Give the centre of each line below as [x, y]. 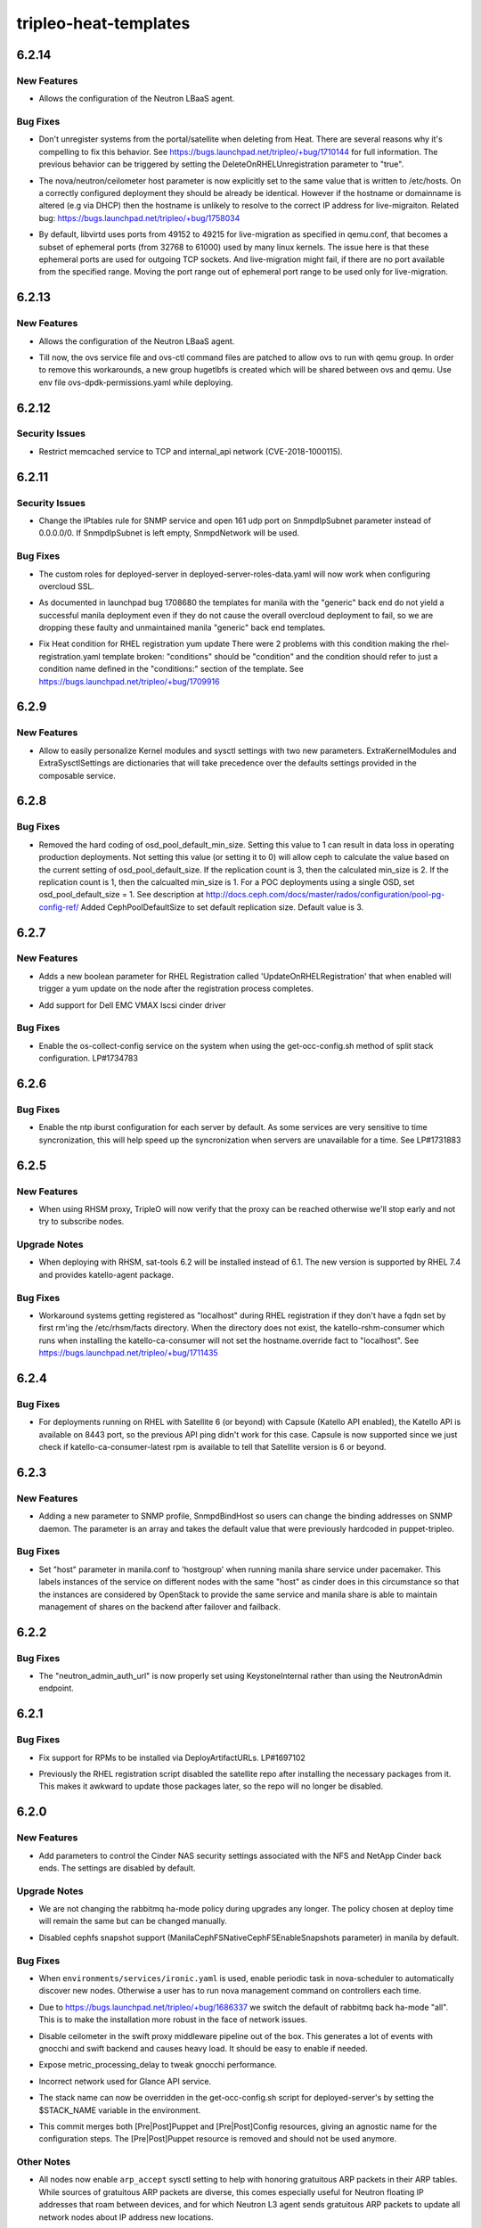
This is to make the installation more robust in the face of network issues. [173, 2019]
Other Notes [44, 2162]
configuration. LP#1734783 [88, 1058]
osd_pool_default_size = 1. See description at [121, 895]
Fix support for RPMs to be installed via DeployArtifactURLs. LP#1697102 [172, 1757]
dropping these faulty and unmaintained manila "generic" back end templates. [182, 627]
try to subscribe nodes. [82, 1222]
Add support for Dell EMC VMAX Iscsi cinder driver [132, 1005]
